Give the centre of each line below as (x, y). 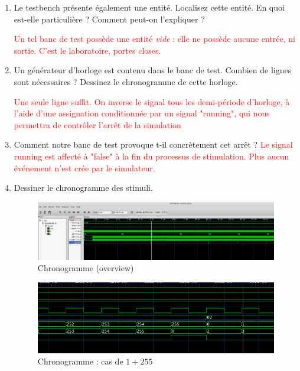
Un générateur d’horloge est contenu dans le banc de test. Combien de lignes (153, 70)
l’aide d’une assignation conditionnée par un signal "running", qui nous (142, 113)
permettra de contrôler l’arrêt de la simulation (97, 124)
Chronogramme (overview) (86, 268)
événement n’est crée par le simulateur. (84, 167)
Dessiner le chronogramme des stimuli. (83, 188)
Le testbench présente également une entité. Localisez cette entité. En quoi (149, 7)
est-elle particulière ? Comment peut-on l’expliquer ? (109, 19)
